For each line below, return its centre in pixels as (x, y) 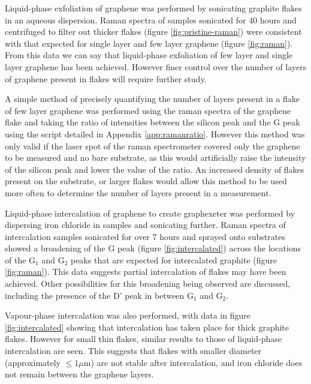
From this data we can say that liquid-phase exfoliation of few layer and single (149, 55)
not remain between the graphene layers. (79, 374)
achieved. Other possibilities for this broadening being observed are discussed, (148, 283)
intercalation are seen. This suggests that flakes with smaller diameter (133, 351)
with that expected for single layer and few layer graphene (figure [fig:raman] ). (149, 43)
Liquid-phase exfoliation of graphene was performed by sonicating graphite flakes (153, 8)
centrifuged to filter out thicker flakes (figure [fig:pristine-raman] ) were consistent (153, 31)
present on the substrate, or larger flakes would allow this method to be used (146, 181)
